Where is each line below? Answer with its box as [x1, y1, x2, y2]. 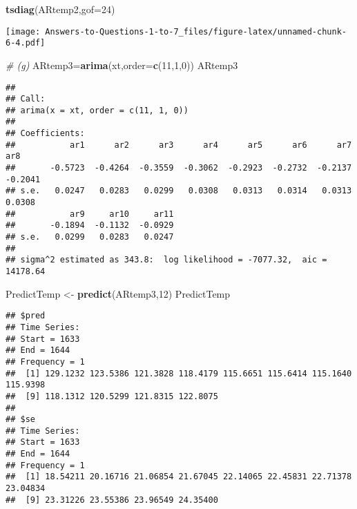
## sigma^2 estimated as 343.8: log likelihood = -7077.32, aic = [6, 255, 327, 265]
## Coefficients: [6, 128, 85, 139]
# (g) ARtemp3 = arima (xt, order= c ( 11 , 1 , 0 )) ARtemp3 [6, 57, 238, 72]
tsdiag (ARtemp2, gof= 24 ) [6, 2, 115, 16]
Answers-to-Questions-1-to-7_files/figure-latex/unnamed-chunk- [45, 26, 347, 37]
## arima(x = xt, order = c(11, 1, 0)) [6, 105, 189, 115]
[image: [6, 26, 41, 37]
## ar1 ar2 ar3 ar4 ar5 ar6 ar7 [6, 140, 352, 150]
